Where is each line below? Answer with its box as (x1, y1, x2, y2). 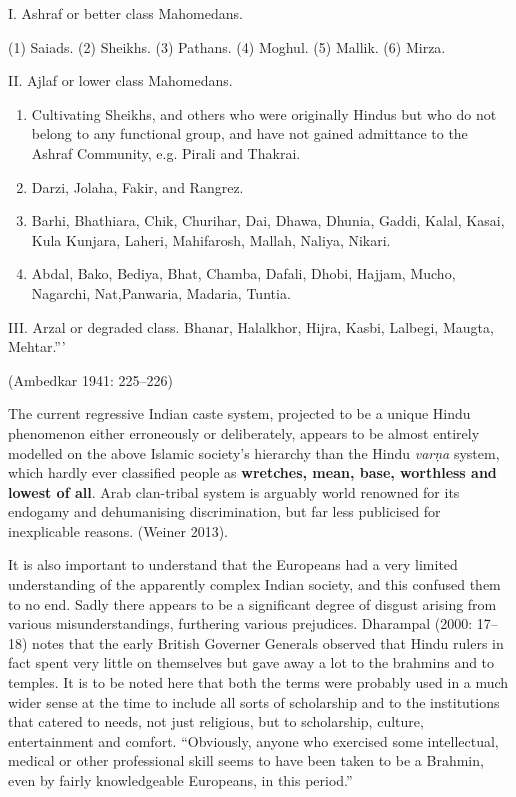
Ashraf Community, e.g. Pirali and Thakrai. (31, 142, 301, 163)
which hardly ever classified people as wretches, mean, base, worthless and (8, 462, 497, 483)
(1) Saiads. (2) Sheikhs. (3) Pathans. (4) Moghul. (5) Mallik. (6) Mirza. (8, 36, 446, 57)
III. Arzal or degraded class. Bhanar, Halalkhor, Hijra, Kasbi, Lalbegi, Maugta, (8, 316, 494, 337)
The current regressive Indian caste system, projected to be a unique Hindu (8, 403, 471, 424)
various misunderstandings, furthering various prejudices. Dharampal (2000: (8, 613, 473, 634)
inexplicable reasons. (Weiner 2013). (8, 520, 228, 541)
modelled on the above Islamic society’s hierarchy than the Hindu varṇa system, (8, 442, 500, 463)
